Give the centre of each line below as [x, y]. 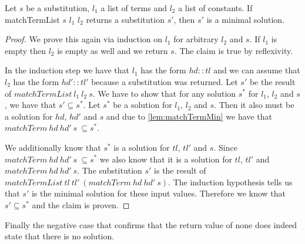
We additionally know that [53, 147]
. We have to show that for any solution [164, 93]
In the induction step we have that [67, 70]
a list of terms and [134, 8]
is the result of [180, 170]
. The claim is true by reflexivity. [234, 50]
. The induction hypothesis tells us [230, 182]
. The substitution [110, 170]
